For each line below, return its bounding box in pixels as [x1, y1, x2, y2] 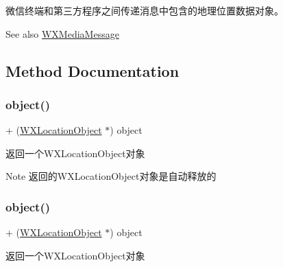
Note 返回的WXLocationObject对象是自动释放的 [5, 169, 217, 183]
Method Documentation [5, 60, 180, 81]
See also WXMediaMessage [5, 26, 119, 40]
